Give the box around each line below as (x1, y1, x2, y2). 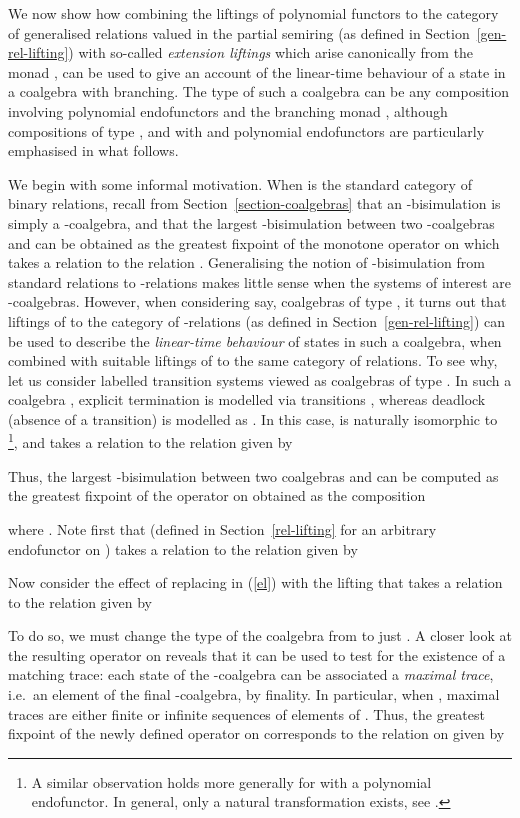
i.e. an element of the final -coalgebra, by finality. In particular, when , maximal (8, 684, 500, 705)
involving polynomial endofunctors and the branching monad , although (8, 100, 448, 121)
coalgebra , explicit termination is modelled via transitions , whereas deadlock (8, 389, 486, 410)
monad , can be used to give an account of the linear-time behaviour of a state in (8, 61, 506, 82)
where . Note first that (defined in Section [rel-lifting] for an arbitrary (8, 518, 437, 539)
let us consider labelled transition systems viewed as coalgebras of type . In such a (8, 369, 512, 390)
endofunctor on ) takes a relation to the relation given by (8, 538, 358, 559)
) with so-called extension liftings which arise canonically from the (68, 42, 474, 63)
